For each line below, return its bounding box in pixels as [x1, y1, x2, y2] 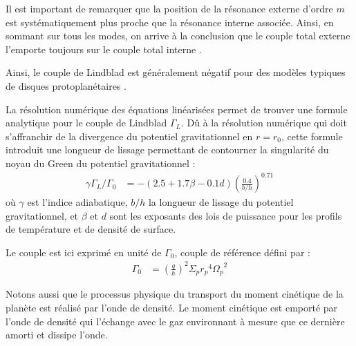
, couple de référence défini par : [174, 244, 310, 259]
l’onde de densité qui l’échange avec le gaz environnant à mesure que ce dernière [6, 314, 345, 328]
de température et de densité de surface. [6, 222, 176, 236]
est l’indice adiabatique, [27, 195, 128, 209]
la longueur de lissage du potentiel [148, 195, 294, 209]
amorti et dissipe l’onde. [6, 327, 108, 342]
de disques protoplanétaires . [6, 78, 127, 93]
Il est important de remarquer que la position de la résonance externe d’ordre [6, 1, 333, 15]
